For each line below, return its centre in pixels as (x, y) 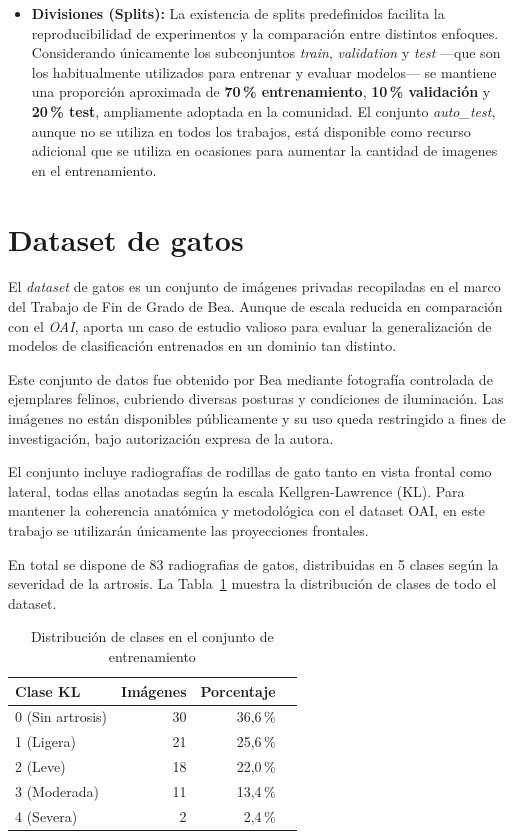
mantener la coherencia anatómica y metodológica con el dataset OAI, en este (246, 510)
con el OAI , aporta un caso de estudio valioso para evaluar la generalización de (250, 325)
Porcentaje (238, 690)
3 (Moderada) (57, 790)
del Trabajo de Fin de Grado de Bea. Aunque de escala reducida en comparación (255, 306)
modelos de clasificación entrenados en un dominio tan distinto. (202, 345)
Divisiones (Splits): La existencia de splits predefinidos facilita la (238, 13)
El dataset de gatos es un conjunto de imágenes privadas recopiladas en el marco (254, 286)
